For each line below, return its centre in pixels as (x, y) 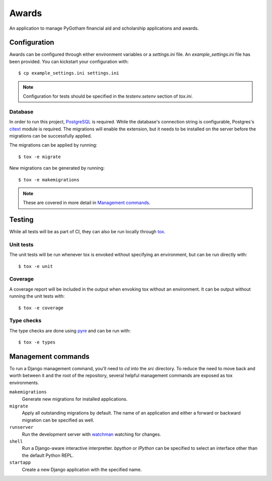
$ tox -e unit (36, 266)
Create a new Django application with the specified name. (82, 469)
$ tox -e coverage (41, 308)
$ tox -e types (37, 342)
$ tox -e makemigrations (49, 180)
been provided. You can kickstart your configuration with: (69, 61)
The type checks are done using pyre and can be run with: (70, 330)
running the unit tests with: (37, 296)
